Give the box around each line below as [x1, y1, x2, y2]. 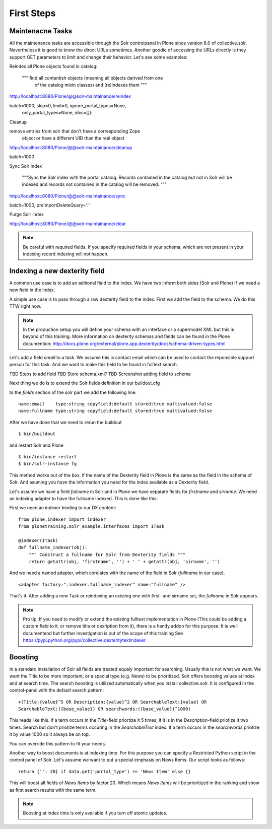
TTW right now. [9, 303, 41, 309]
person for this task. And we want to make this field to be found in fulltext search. [9, 362, 178, 368]
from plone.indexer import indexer [18, 516, 106, 522]
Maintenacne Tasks [9, 27, 73, 35]
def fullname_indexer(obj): [18, 544, 88, 550]
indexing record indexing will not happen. [23, 251, 109, 257]
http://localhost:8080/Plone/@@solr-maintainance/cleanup [9, 144, 132, 151]
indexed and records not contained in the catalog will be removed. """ [22, 181, 167, 187]
